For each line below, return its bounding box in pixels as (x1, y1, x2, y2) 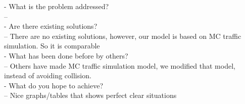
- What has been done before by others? (4, 50, 128, 61)
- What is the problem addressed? (4, 1, 109, 11)
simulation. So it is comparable (4, 40, 100, 51)
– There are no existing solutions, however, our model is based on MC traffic (4, 30, 241, 41)
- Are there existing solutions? (4, 21, 97, 31)
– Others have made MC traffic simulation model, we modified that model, (4, 60, 235, 71)
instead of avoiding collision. (4, 70, 91, 81)
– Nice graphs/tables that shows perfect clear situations (4, 90, 177, 100)
